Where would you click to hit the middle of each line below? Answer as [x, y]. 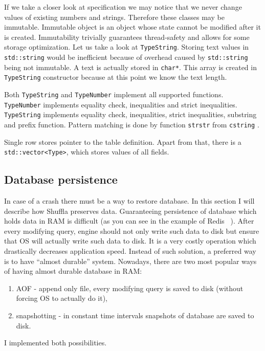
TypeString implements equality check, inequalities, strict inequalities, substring [130, 114]
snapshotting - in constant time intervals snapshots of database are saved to [135, 315]
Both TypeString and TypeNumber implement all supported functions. [114, 94]
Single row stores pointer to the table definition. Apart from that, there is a [123, 141]
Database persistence [61, 179]
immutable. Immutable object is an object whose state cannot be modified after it [132, 27]
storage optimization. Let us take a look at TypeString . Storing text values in [127, 47]
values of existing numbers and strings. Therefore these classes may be [114, 17]
